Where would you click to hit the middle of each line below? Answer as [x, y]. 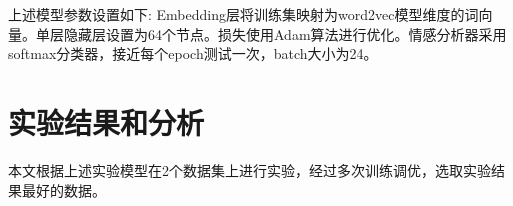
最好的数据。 [63, 189]
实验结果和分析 [106, 121]
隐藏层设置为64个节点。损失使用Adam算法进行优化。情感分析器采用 [285, 33]
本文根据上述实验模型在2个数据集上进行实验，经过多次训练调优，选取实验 [249, 169]
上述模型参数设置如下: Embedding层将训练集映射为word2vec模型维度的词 [243, 14]
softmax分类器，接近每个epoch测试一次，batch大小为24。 [193, 53]
